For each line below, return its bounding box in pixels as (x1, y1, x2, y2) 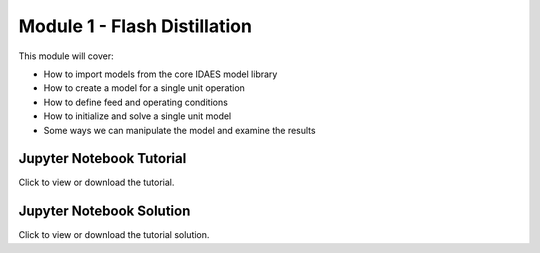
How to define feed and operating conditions (43, 96, 229, 108)
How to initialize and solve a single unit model (43, 110, 232, 122)
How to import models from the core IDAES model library (43, 68, 278, 80)
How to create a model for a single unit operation (43, 82, 245, 94)
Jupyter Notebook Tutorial (18, 150, 187, 167)
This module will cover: (18, 50, 114, 62)
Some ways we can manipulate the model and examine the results (43, 124, 316, 136)
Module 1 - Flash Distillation (18, 15, 252, 37)
